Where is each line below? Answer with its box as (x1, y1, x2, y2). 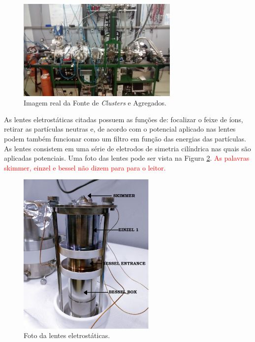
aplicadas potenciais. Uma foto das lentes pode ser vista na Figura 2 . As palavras (4, 153, 250, 163)
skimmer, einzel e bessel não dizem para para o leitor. (4, 162, 166, 172)
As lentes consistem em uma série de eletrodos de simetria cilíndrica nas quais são (4, 143, 251, 153)
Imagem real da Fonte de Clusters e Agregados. (24, 98, 166, 108)
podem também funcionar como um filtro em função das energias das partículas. (4, 134, 247, 144)
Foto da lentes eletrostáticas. (24, 330, 110, 341)
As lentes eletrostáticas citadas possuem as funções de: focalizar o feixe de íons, (4, 114, 243, 124)
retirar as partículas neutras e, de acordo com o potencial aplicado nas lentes (4, 124, 236, 134)
